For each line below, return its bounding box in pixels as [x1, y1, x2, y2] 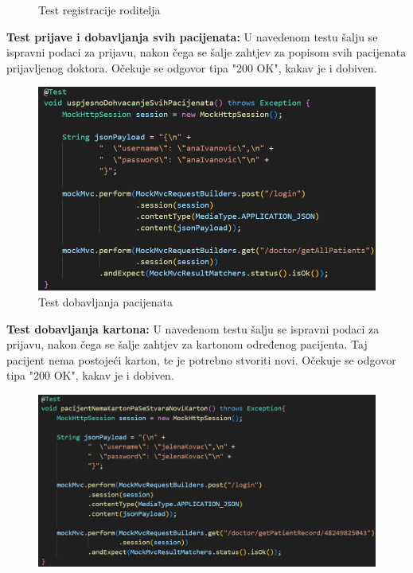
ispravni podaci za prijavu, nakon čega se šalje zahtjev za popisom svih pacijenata [6, 44, 407, 60]
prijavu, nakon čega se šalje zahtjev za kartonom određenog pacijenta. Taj [6, 336, 368, 353]
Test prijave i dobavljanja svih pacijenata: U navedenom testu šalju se [6, 28, 378, 45]
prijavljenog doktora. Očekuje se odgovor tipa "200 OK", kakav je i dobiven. [6, 59, 377, 76]
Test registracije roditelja [38, 2, 161, 18]
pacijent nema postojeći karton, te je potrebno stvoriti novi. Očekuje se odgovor [6, 351, 396, 368]
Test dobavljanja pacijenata [38, 293, 173, 310]
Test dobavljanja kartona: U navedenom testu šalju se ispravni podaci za [6, 320, 380, 337]
